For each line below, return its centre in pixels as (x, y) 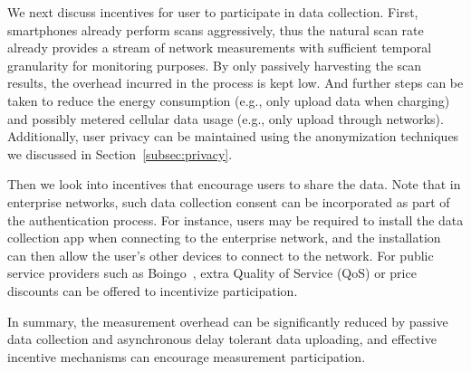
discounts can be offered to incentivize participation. (153, 290)
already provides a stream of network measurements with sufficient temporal (220, 48)
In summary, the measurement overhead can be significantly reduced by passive (228, 321)
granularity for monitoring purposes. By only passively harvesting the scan (215, 65)
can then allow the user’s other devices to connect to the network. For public (221, 255)
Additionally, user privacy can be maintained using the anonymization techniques (233, 136)
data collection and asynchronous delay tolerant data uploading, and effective (222, 339)
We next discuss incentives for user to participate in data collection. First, (213, 12)
